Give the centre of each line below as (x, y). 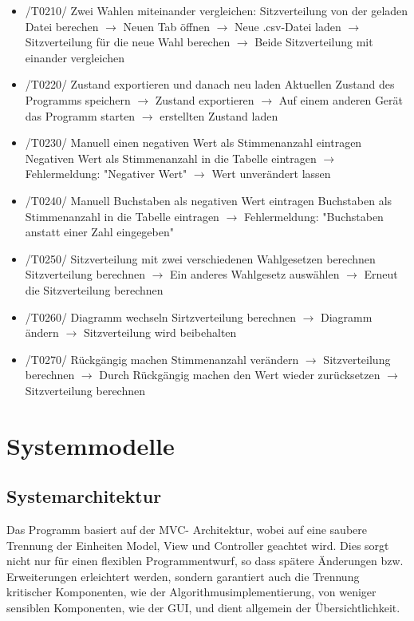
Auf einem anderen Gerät (341, 99)
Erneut (381, 274)
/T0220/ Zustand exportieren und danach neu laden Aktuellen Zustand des (210, 84)
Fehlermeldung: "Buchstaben (313, 216)
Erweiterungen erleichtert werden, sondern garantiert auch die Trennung (183, 576)
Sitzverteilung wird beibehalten (160, 332)
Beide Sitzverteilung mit (314, 42)
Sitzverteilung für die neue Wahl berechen (128, 42)
